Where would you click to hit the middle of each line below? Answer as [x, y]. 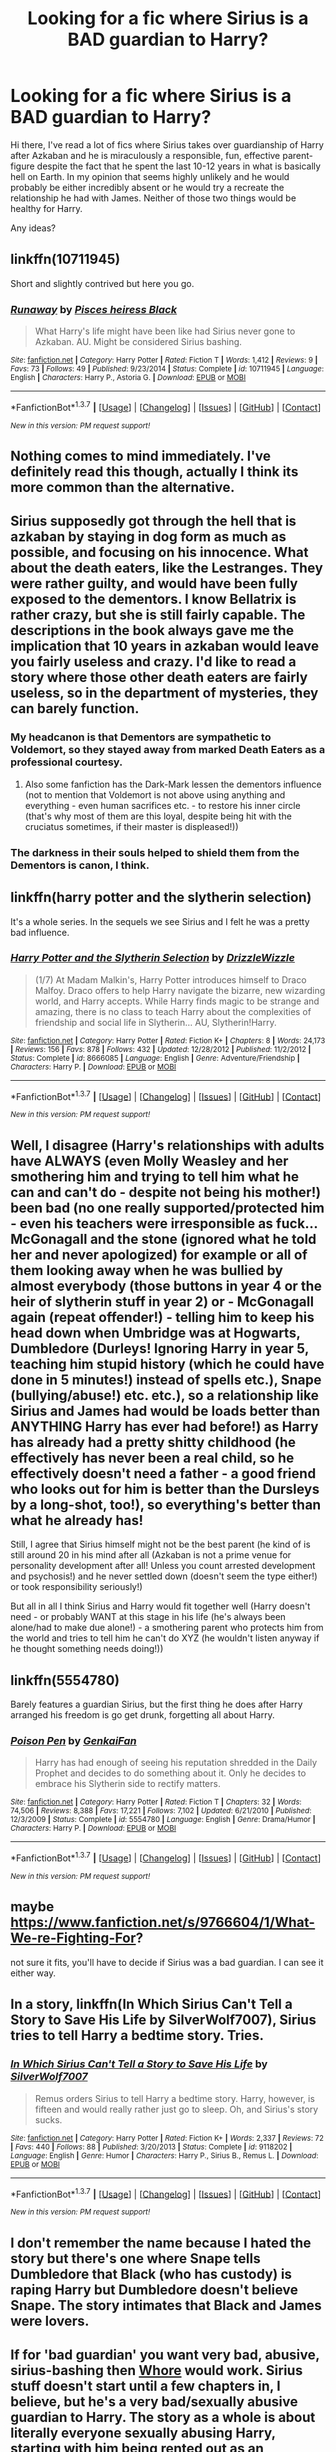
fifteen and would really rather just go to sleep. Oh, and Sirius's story [176, 2109]
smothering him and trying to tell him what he [155, 1176]
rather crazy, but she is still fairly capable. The [158, 615]
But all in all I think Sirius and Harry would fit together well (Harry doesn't [160, 1606]
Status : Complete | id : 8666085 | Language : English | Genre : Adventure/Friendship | [155, 1058]
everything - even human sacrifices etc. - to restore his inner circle [162, 805]
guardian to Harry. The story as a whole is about [163, 2417]
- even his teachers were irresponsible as [142, 1223]
